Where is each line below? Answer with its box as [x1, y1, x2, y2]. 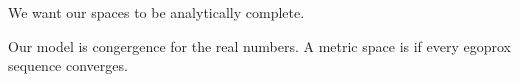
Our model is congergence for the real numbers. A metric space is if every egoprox [8, 35, 512, 56]
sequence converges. [8, 55, 128, 76]
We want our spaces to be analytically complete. [8, 2, 305, 22]
